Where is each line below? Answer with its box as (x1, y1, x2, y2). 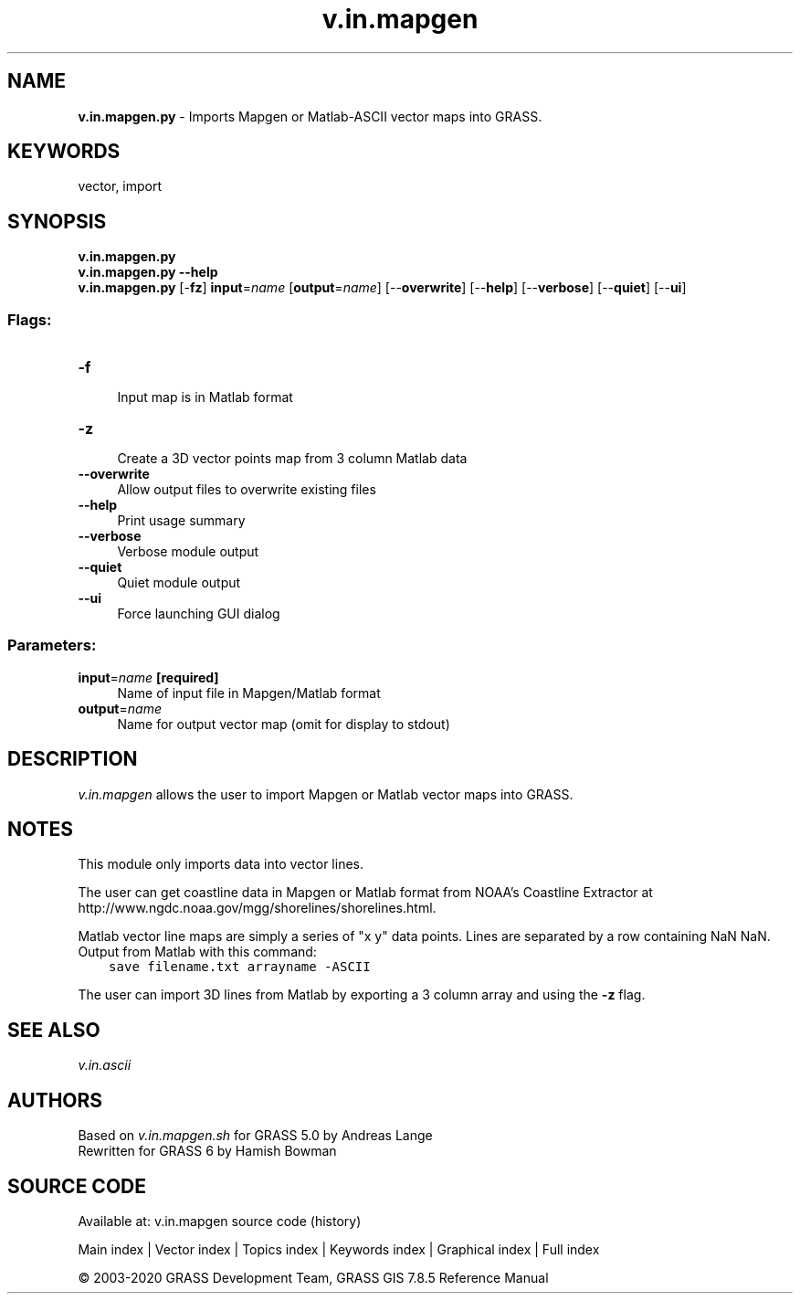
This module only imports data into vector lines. (78, 856, 363, 873)
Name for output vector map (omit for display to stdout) (117, 715, 450, 732)
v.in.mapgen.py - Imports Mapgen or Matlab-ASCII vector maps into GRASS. (78, 108, 542, 124)
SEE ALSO (7, 1018, 100, 1042)
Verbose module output (117, 544, 259, 560)
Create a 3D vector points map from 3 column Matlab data (117, 450, 468, 467)
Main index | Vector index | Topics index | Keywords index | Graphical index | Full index (78, 1242, 600, 1257)
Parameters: (7, 636, 97, 655)
